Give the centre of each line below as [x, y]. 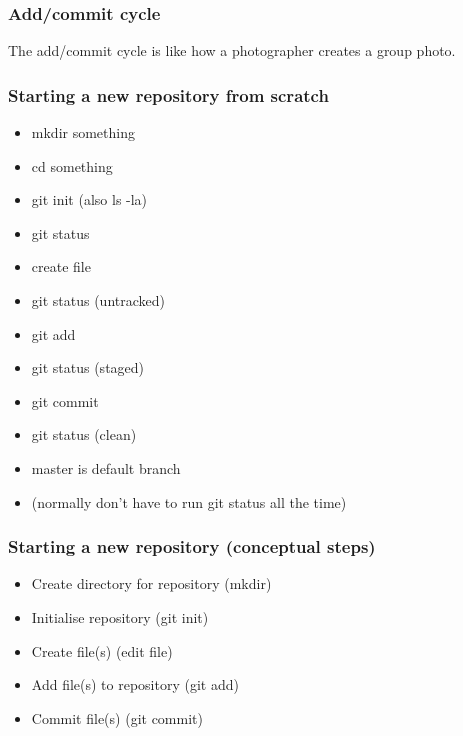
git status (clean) [84, 434]
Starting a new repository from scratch [168, 94]
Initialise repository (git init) [120, 616]
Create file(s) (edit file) [102, 650]
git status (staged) [88, 367]
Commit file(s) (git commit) [117, 717]
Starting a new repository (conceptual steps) [192, 546]
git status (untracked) [98, 300]
